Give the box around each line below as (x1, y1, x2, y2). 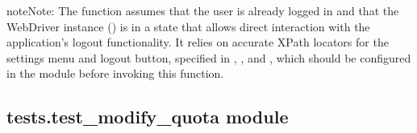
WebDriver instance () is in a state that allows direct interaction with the (6, 18, 370, 34)
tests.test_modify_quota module (6, 104, 289, 129)
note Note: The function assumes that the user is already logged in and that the (6, 2, 399, 18)
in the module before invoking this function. (6, 65, 224, 82)
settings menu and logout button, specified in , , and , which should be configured (6, 49, 411, 66)
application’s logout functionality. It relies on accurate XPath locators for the (6, 34, 389, 50)
